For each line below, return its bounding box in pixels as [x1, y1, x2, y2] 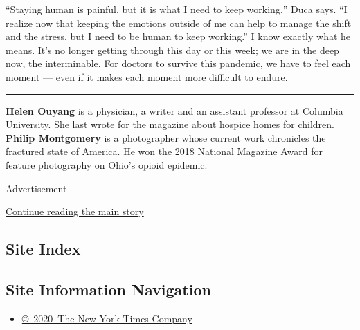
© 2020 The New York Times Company [21, 311, 192, 325]
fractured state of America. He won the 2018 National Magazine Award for [6, 144, 323, 158]
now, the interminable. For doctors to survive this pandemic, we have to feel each [6, 56, 351, 71]
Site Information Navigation [6, 278, 211, 300]
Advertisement [6, 181, 67, 195]
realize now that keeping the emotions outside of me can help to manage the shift [6, 15, 352, 30]
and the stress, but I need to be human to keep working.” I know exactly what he [6, 29, 351, 44]
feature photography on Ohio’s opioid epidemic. [6, 157, 208, 172]
